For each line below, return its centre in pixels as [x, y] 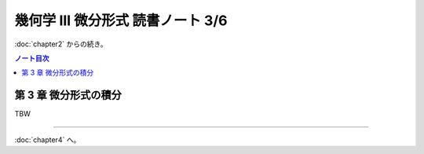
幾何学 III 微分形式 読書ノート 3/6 [121, 20]
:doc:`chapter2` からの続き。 [61, 44]
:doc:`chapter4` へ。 [48, 139]
